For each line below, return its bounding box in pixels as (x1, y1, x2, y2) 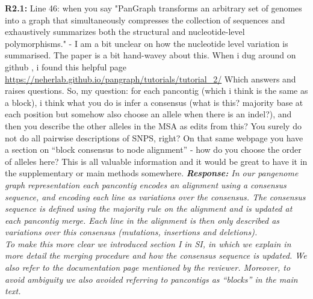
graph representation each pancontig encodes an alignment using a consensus (5, 178, 287, 191)
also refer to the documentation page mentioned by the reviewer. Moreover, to (5, 261, 291, 274)
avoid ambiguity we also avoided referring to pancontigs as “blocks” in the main (5, 273, 298, 285)
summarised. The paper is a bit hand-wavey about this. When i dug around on (5, 49, 296, 61)
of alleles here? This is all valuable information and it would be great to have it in (5, 155, 308, 167)
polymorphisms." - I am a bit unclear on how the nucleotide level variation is (5, 37, 288, 49)
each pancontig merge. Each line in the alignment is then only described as (5, 214, 280, 226)
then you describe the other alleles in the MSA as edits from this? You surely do (5, 119, 302, 132)
